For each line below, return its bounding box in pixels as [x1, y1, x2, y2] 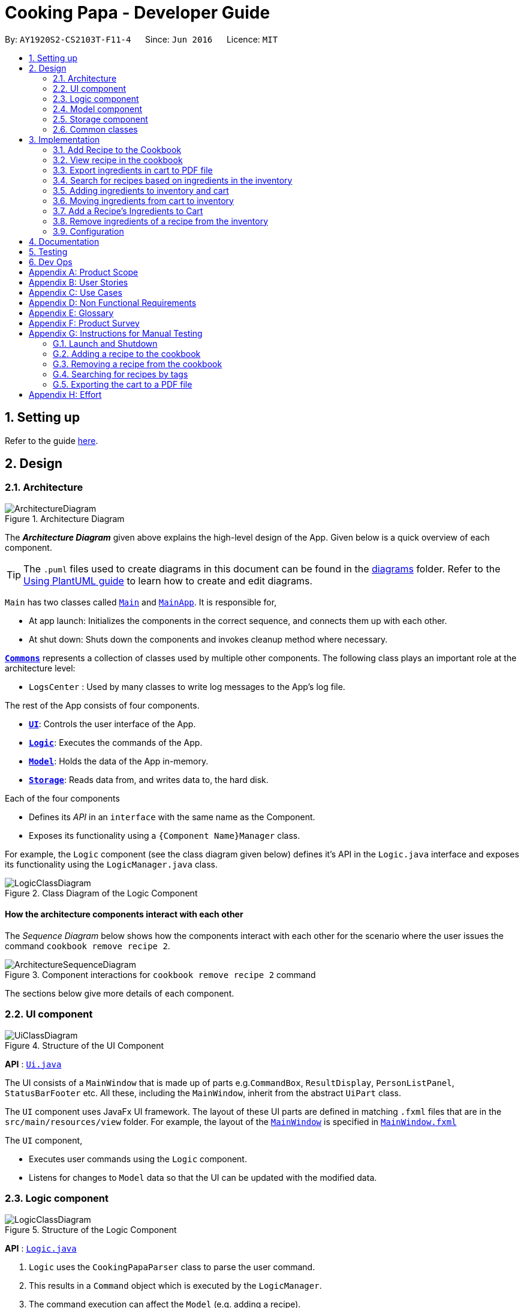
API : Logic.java [5, 1243, 77, 1253]
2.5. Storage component [53, 113, 148, 124]
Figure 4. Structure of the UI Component [5, 1040, 164, 1051]
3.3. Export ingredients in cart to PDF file [53, 164, 213, 175]
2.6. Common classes [53, 124, 138, 134]
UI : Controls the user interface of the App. [29, 718, 196, 729]
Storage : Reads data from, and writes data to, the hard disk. [29, 774, 269, 785]
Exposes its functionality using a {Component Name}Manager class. [29, 830, 300, 841]
